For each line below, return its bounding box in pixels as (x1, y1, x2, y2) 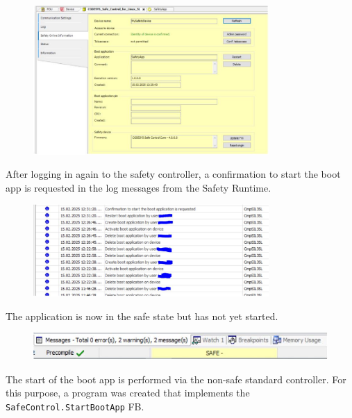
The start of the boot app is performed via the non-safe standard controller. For (6, 371, 346, 386)
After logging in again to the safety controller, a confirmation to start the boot (6, 167, 341, 181)
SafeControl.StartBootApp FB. (6, 399, 144, 413)
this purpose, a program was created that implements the (6, 385, 250, 400)
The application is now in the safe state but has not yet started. (6, 308, 278, 323)
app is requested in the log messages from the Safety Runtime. (6, 180, 271, 194)
